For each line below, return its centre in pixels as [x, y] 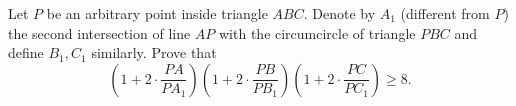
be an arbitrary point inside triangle [157, 13]
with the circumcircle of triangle [317, 32]
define [26, 52]
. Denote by [339, 13]
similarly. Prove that [154, 52]
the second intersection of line [99, 32]
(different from [445, 13]
